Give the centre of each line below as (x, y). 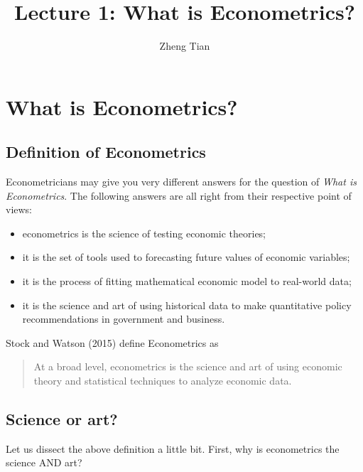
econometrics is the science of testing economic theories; (144, 233)
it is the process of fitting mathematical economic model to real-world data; (187, 281)
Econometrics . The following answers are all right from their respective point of (179, 195)
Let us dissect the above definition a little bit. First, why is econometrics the (173, 448)
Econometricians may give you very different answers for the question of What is (181, 182)
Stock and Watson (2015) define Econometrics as (112, 342)
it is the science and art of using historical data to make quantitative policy (187, 305)
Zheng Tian (185, 46)
